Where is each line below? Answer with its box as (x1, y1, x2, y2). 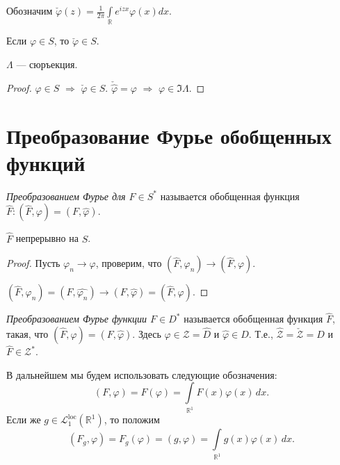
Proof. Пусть (6, 256, 60, 270)
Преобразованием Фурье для (6, 188, 126, 203)
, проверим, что (95, 256, 162, 270)
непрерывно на (15, 231, 79, 245)
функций (6, 148, 86, 177)
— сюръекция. (16, 56, 78, 71)
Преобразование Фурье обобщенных (6, 121, 332, 149)
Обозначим (6, 3, 53, 17)
